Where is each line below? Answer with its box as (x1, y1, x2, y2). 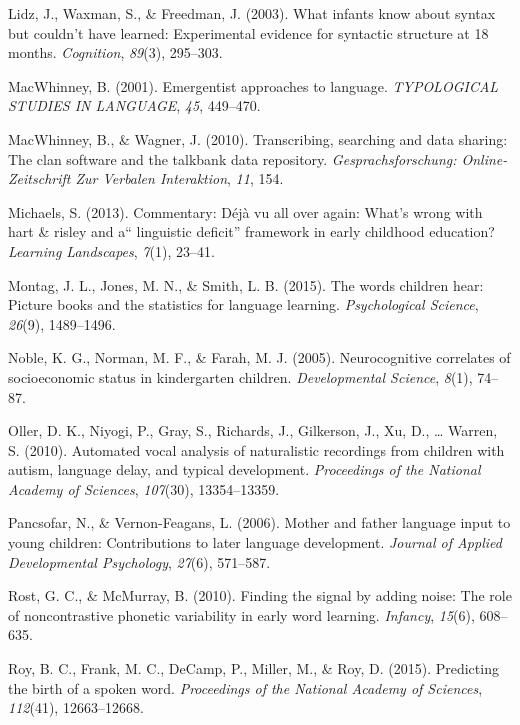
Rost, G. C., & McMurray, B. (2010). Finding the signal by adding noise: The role (8, 585, 512, 606)
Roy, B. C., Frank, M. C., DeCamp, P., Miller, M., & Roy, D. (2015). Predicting (8, 658, 499, 679)
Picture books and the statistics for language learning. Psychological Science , (8, 294, 479, 315)
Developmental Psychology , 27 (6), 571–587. (8, 551, 271, 572)
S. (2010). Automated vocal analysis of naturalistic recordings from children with (8, 439, 505, 460)
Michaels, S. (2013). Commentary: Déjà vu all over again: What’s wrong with (8, 201, 483, 222)
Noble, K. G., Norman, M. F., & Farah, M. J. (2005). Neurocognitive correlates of (8, 347, 511, 368)
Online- (461, 148, 508, 169)
